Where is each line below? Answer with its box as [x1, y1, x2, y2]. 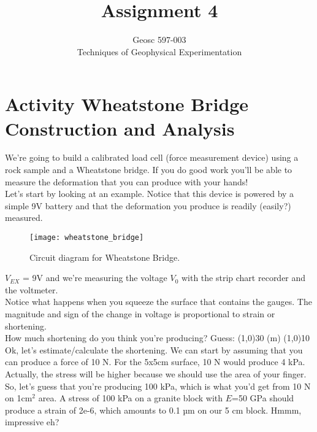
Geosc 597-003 [132, 33, 186, 46]
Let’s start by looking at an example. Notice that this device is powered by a [5, 187, 294, 200]
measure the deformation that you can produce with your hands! [5, 175, 248, 188]
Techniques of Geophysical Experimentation [77, 45, 242, 58]
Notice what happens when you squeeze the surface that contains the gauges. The [5, 295, 312, 308]
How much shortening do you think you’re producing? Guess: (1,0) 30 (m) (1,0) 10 [5, 331, 310, 344]
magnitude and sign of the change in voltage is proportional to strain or [5, 307, 275, 320]
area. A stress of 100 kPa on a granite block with [38, 391, 223, 404]
